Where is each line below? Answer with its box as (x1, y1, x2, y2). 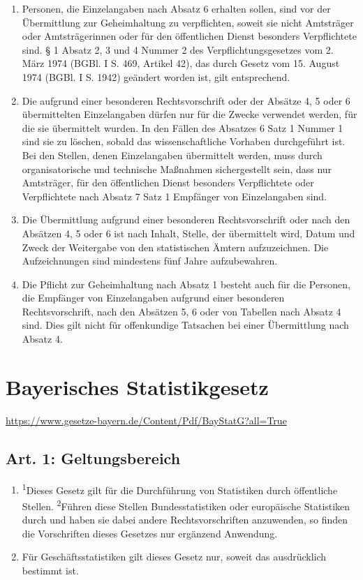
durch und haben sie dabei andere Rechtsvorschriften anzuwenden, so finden (22, 512, 348, 527)
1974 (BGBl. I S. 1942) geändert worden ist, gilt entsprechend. (22, 69, 290, 84)
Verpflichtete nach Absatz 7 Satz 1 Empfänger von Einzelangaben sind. (22, 188, 327, 203)
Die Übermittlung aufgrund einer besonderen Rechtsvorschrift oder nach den (22, 212, 350, 227)
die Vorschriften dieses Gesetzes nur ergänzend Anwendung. (22, 526, 278, 540)
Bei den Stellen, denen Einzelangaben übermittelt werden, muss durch (22, 147, 323, 162)
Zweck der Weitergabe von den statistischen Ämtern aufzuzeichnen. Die (22, 239, 329, 254)
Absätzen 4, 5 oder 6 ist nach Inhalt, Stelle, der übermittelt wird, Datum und (22, 225, 355, 240)
